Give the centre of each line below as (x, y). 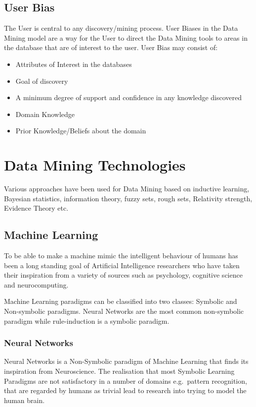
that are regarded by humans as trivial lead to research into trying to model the (125, 390)
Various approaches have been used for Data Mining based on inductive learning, (127, 189)
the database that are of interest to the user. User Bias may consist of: (111, 47)
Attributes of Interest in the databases (74, 64)
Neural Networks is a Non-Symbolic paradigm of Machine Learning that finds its (126, 361)
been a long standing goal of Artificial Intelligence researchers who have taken (122, 265)
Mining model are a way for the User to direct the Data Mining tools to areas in (126, 37)
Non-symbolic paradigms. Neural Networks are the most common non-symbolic (124, 311)
